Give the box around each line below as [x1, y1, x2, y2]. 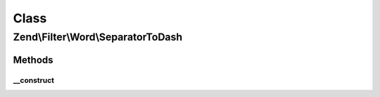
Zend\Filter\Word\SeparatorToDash [13, 31, 183, 43]
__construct [13, 75, 55, 85]
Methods [13, 54, 53, 66]
